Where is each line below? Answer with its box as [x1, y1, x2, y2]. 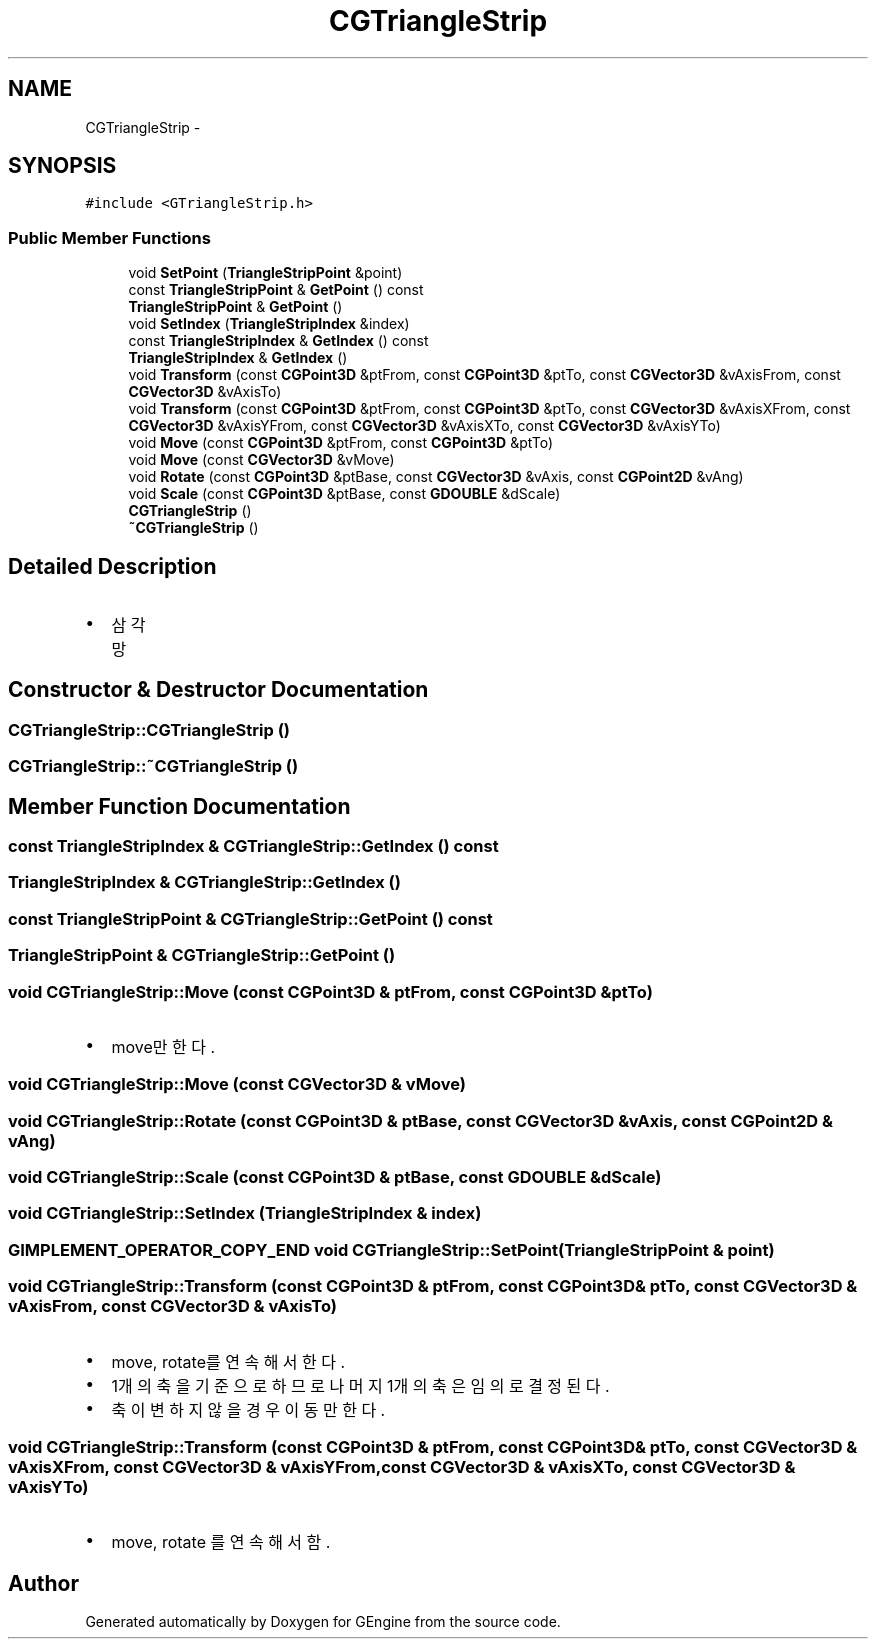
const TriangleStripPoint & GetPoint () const [128, 281, 424, 299]
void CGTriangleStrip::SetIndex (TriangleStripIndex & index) [8, 1203, 482, 1224]
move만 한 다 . [111, 1036, 216, 1057]
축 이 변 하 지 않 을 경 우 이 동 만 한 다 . [111, 1399, 386, 1420]
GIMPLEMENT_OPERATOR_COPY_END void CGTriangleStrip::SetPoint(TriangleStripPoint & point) [8, 1239, 775, 1260]
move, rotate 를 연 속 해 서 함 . [111, 1532, 331, 1553]
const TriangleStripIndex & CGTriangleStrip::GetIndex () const [8, 836, 499, 857]
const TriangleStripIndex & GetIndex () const [128, 332, 429, 350]
